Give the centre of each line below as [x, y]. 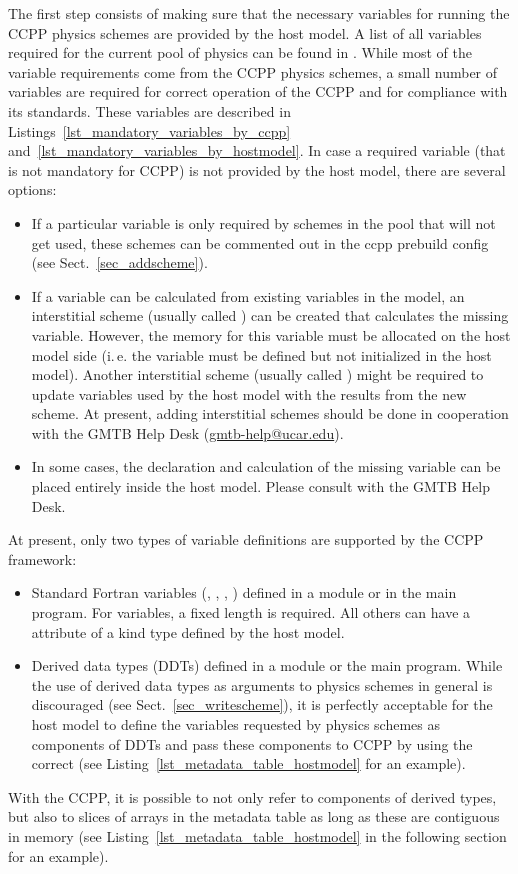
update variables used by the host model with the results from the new [249, 393]
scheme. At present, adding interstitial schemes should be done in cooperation [270, 413]
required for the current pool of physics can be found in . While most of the [240, 52]
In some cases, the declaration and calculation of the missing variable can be [266, 466]
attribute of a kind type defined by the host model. [188, 631]
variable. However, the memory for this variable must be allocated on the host [271, 334]
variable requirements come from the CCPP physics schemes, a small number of [253, 71]
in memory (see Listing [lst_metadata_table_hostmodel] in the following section [257, 835]
